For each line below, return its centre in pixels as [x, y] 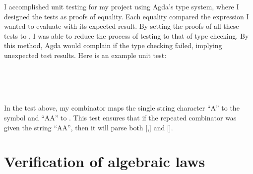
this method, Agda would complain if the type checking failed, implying [113, 45]
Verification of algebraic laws [105, 161]
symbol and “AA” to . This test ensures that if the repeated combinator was [120, 117]
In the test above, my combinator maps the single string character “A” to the [122, 108]
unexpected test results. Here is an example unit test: [85, 55]
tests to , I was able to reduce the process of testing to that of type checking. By [126, 35]
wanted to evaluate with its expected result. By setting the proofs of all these [122, 26]
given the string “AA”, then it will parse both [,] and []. [89, 127]
